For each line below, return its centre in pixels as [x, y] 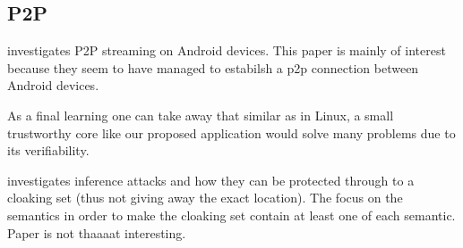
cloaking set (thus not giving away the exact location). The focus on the [205, 198]
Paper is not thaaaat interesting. [97, 232]
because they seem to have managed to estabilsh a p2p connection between [213, 67]
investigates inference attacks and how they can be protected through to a [211, 180]
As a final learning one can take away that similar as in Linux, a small [201, 115]
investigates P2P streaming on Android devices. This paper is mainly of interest [227, 50]
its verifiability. [48, 150]
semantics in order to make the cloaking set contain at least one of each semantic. [231, 215]
